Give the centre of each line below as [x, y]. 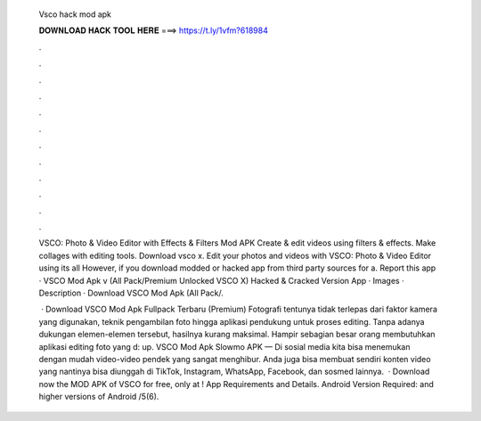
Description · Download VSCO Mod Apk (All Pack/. [131, 293]
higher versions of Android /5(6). [99, 397]
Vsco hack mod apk [75, 14]
